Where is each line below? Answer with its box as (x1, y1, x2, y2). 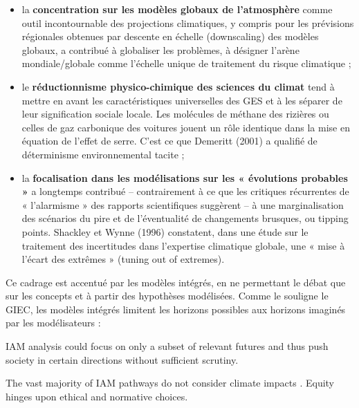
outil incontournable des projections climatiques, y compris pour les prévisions (21, 15, 354, 30)
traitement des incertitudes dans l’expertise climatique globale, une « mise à (21, 238, 345, 252)
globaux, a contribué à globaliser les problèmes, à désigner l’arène (21, 42, 300, 57)
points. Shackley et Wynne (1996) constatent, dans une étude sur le (21, 224, 309, 239)
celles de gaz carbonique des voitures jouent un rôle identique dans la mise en (21, 120, 350, 134)
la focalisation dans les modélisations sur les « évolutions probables (21, 170, 348, 185)
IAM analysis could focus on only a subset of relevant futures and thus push (6, 339, 329, 353)
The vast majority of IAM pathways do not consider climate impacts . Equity (6, 375, 335, 390)
